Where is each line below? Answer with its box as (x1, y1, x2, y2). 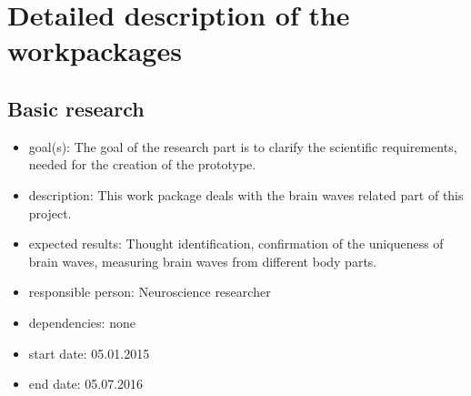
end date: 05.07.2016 (28, 374, 144, 393)
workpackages (7, 32, 182, 69)
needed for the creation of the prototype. (28, 155, 256, 174)
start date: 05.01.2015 (28, 343, 150, 362)
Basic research (7, 94, 145, 122)
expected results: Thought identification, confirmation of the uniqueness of (28, 234, 444, 253)
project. (28, 203, 72, 222)
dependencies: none (28, 312, 135, 331)
